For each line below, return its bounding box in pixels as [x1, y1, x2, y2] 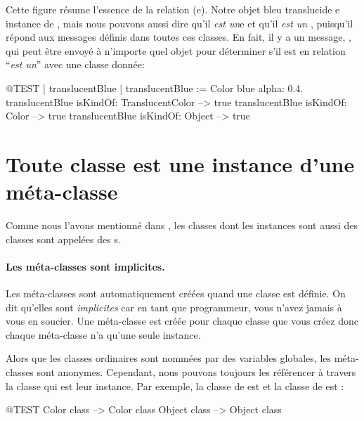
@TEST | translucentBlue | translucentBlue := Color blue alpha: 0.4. [6, 80, 304, 95]
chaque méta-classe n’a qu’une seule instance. [6, 327, 201, 342]
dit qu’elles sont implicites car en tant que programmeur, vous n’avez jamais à [6, 299, 342, 314]
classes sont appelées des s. [6, 231, 121, 246]
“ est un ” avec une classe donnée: [6, 57, 145, 72]
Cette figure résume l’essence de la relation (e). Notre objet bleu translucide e [6, 2, 340, 16]
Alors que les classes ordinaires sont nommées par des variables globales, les [6, 351, 332, 365]
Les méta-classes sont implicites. [6, 259, 165, 273]
